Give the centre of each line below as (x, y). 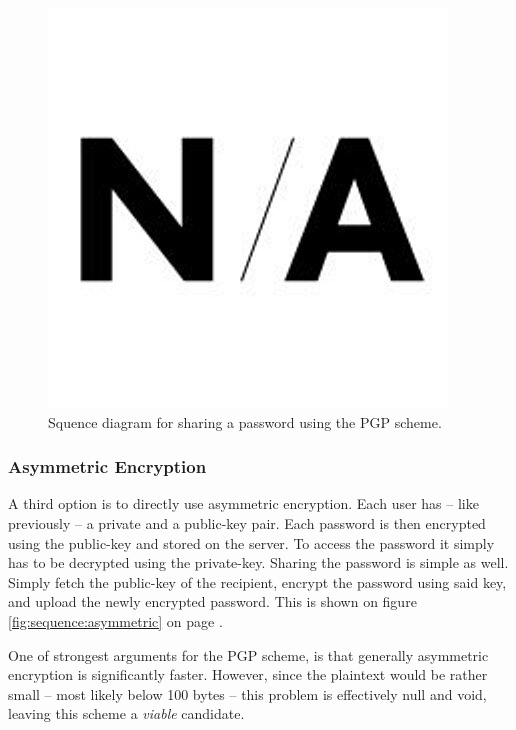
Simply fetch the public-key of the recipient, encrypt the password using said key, (257, 581)
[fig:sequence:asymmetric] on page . (115, 620)
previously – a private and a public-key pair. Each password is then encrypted (247, 523)
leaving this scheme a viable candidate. (126, 713)
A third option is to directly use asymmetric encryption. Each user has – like (243, 503)
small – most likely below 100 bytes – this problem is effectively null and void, (247, 693)
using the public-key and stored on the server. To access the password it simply (251, 542)
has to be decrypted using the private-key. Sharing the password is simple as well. (258, 562)
